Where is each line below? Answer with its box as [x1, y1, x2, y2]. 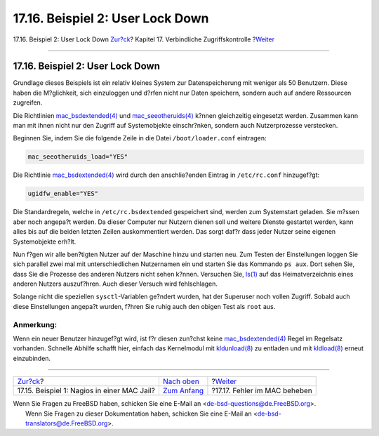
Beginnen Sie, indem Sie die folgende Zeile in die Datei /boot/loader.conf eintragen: [13, 134, 267, 143]
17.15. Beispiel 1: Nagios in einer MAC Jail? [17, 386, 156, 396]
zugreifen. [13, 98, 43, 107]
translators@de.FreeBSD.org [25, 418, 108, 428]
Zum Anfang [162, 386, 204, 396]
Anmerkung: [13, 319, 58, 329]
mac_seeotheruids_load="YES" [27, 153, 128, 161]
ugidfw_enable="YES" [27, 190, 98, 198]
